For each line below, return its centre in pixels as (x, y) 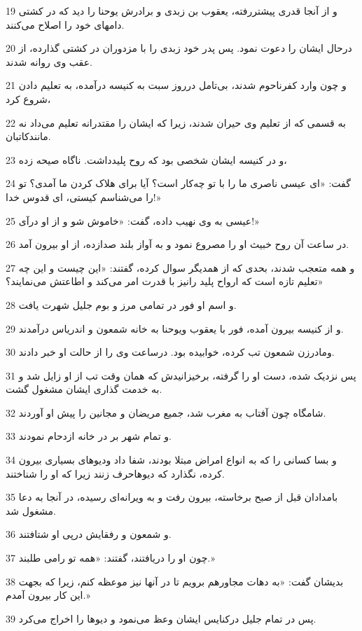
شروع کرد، (28, 98)
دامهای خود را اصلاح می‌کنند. (65, 24)
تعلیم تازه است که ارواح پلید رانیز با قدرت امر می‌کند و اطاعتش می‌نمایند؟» (165, 281)
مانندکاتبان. (28, 136)
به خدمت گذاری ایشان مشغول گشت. (84, 389)
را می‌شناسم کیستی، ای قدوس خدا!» (84, 196)
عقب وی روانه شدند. (49, 61)
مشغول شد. (31, 510)
